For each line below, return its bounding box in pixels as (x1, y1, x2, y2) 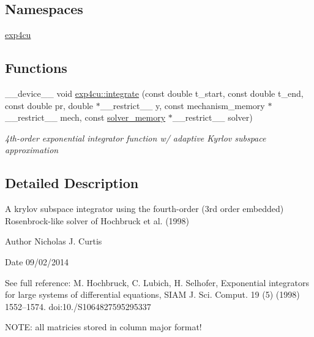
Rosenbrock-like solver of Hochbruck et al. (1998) (5, 214, 190, 227)
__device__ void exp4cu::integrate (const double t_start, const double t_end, (5, 87, 304, 99)
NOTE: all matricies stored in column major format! (5, 320, 202, 333)
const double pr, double (5, 99, 94, 112)
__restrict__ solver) (172, 111, 253, 124)
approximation (5, 143, 59, 156)
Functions (5, 58, 67, 77)
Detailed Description (5, 173, 139, 192)
